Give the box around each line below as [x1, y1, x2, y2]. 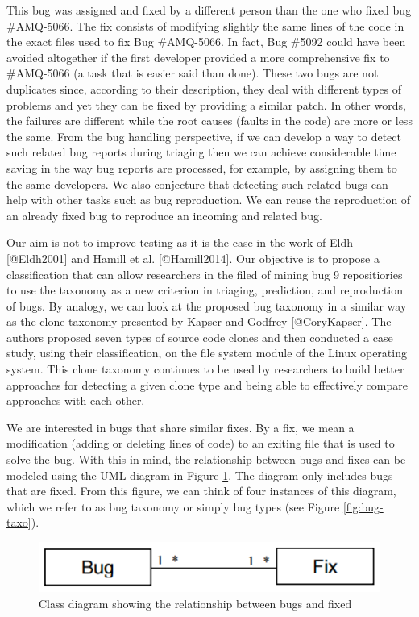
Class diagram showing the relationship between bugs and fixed [39, 595, 352, 611]
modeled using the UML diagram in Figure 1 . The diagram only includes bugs [6, 466, 393, 483]
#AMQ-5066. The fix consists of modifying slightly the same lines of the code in [6, 17, 404, 34]
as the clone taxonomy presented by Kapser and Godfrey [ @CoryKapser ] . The [6, 313, 392, 330]
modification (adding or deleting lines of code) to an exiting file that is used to [6, 435, 395, 452]
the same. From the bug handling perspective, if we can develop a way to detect [6, 127, 401, 144]
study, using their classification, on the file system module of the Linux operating [6, 344, 407, 361]
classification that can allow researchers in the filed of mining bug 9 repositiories [6, 265, 403, 282]
